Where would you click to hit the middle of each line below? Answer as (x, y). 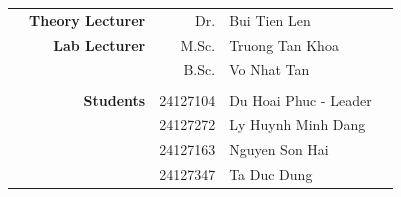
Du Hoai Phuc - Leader (300, 99)
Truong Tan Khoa (284, 44)
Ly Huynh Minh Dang (297, 124)
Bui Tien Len (270, 19)
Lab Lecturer (99, 44)
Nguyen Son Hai (279, 149)
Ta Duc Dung (271, 174)
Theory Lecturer (87, 19)
